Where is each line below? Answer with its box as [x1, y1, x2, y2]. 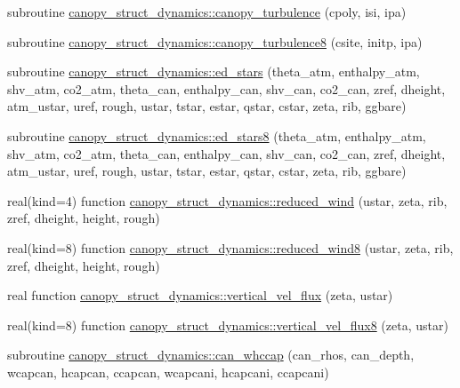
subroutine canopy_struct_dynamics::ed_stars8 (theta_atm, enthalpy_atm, [7, 126, 426, 145]
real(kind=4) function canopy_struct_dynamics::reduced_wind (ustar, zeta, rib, [7, 191, 448, 210]
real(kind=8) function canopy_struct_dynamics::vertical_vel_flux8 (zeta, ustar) [7, 315, 448, 334]
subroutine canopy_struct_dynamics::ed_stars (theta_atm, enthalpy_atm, [7, 62, 420, 81]
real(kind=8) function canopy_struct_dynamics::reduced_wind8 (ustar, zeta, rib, [7, 238, 454, 257]
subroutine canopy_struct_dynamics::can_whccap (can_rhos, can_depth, [7, 345, 415, 364]
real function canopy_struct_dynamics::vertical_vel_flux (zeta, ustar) [7, 286, 393, 305]
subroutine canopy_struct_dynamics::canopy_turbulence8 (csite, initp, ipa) [7, 32, 423, 51]
